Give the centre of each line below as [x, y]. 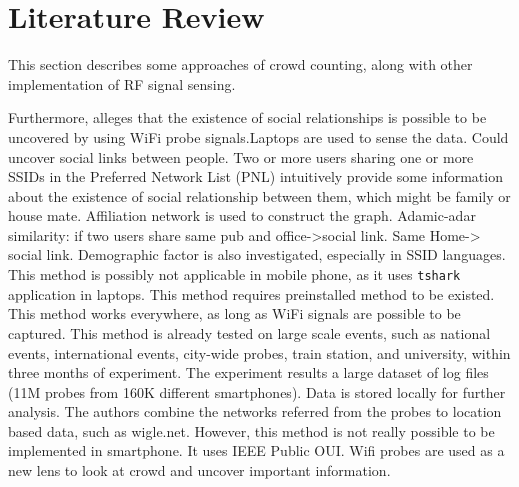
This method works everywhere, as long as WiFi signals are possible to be [234, 313]
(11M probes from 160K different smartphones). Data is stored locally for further [257, 391]
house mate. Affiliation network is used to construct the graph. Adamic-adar [242, 215]
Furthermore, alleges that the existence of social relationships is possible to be [247, 117]
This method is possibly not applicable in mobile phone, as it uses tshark [234, 274]
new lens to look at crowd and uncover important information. [199, 470]
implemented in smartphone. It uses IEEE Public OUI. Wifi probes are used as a [256, 450]
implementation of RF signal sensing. [122, 83]
